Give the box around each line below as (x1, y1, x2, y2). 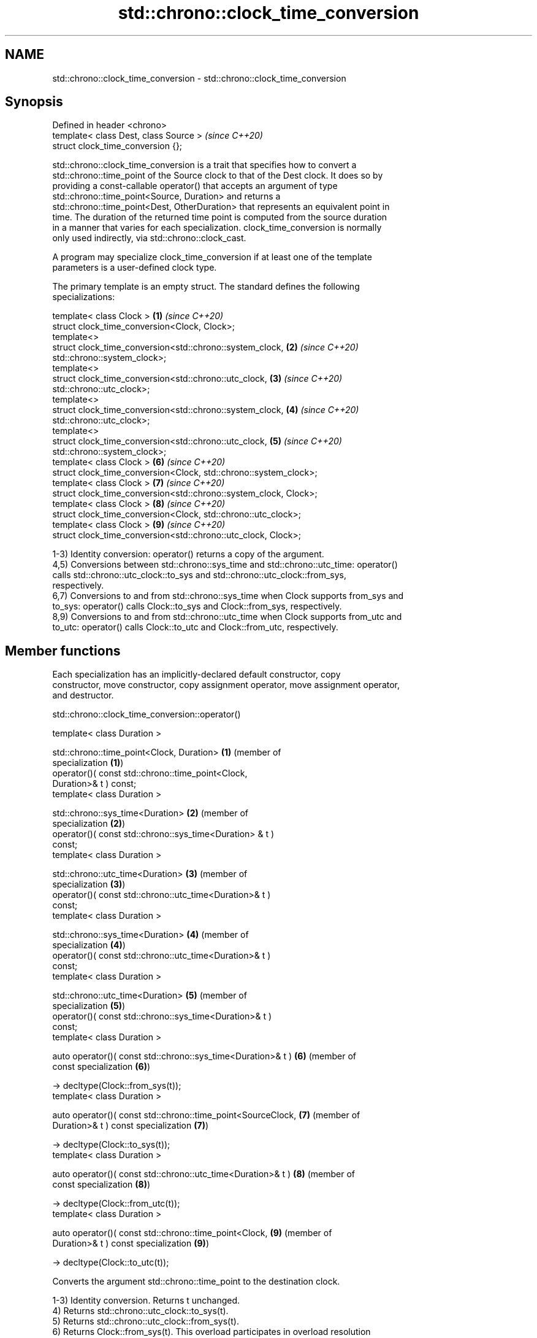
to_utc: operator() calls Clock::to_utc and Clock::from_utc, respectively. (52, 622, 338, 633)
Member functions (5, 643, 121, 659)
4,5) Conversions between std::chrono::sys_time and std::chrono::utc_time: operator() (52, 559, 398, 570)
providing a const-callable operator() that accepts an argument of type (52, 180, 338, 191)
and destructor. (52, 690, 114, 701)
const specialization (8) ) (52, 1179, 151, 1190)
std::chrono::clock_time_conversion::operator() (52, 709, 241, 720)
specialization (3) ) (52, 879, 126, 890)
